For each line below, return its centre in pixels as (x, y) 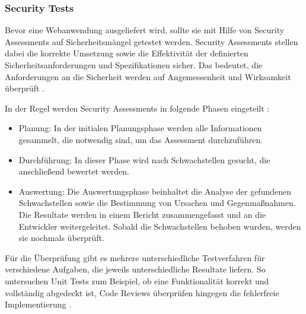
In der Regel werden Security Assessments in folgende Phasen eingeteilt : (137, 108)
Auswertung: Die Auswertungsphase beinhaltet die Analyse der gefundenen (155, 191)
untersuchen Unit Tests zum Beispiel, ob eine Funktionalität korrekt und (137, 280)
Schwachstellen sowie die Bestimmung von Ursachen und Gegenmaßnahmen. (157, 203)
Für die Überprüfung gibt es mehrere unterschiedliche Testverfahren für (135, 257)
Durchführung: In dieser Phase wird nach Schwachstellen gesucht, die (144, 159)
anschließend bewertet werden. (74, 171)
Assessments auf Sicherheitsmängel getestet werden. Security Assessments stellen (152, 41)
